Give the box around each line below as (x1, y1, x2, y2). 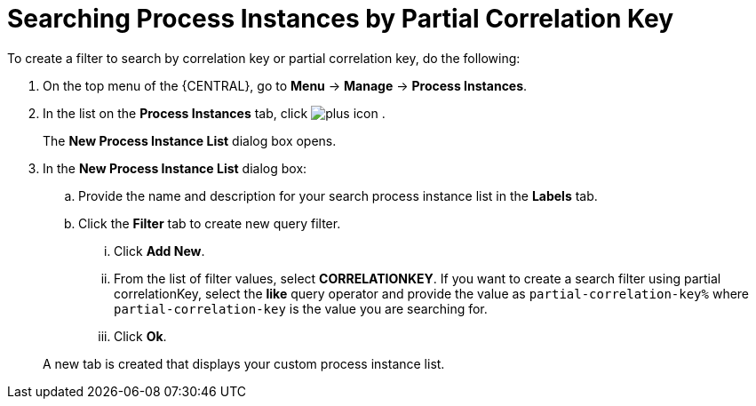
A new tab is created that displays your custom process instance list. (43, 355, 445, 371)
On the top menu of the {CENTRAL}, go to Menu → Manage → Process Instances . (43, 77, 528, 93)
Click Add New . (114, 243, 205, 259)
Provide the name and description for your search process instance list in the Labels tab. (78, 187, 598, 203)
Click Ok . (114, 328, 167, 344)
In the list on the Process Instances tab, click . (43, 105, 386, 121)
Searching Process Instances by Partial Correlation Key (7, 4, 674, 34)
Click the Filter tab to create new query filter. (78, 215, 341, 231)
